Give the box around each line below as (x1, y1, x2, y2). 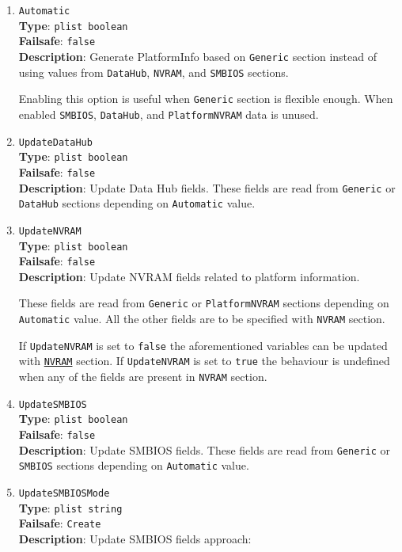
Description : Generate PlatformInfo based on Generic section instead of (18, 48, 377, 64)
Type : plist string (18, 499, 123, 516)
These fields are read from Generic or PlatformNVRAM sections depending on (18, 295, 389, 311)
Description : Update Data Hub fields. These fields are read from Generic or (18, 179, 396, 196)
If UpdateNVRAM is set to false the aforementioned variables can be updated (18, 337, 388, 353)
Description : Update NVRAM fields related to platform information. (18, 268, 360, 284)
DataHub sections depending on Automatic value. (18, 195, 256, 211)
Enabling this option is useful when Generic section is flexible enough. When (18, 90, 393, 107)
